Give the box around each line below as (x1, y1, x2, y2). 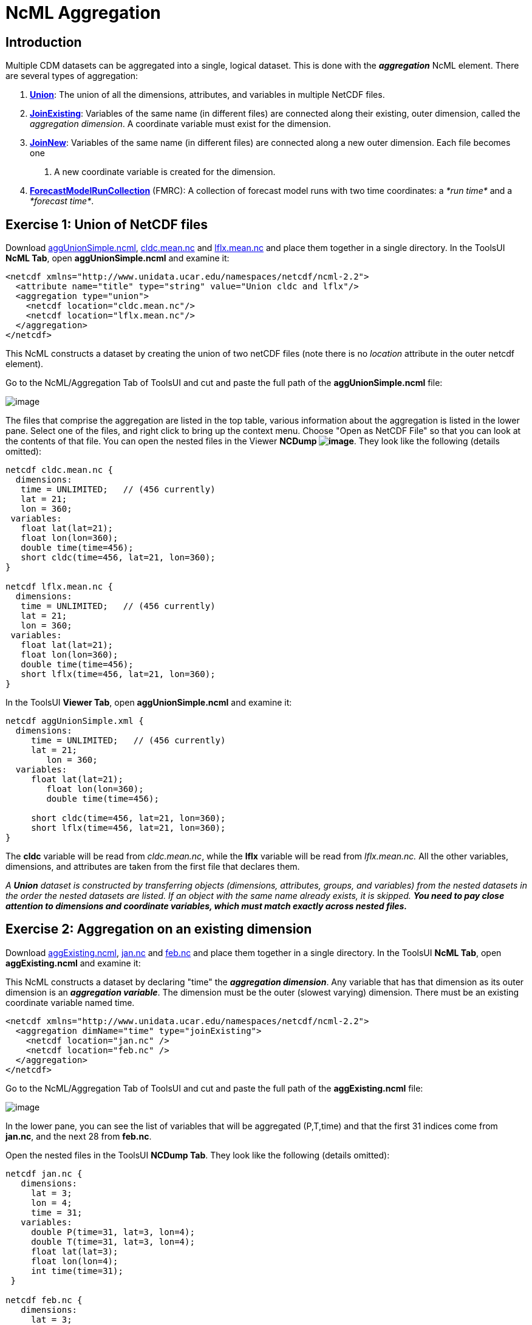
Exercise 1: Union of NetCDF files (5, 216, 208, 232)
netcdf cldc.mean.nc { (5, 465, 114, 475)
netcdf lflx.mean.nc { (5, 582, 114, 592)
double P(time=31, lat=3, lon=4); (31, 1227, 195, 1237)
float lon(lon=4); (31, 1256, 118, 1266)
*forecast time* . (30, 196, 94, 207)
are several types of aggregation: (5, 71, 138, 81)
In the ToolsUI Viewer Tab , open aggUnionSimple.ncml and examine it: (5, 697, 292, 708)
